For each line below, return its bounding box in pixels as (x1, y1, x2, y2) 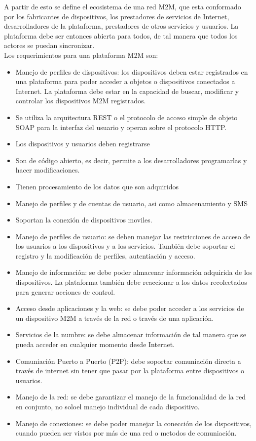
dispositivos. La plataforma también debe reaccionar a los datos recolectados (15, 277, 247, 287)
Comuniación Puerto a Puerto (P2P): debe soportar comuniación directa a (15, 355, 241, 366)
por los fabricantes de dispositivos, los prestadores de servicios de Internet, (4, 11, 229, 21)
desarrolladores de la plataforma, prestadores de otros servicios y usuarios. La (4, 21, 239, 31)
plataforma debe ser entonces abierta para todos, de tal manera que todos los (4, 30, 238, 41)
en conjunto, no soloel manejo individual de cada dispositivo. (15, 401, 200, 411)
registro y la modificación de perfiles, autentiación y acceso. (15, 250, 195, 261)
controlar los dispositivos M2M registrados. (15, 95, 146, 106)
